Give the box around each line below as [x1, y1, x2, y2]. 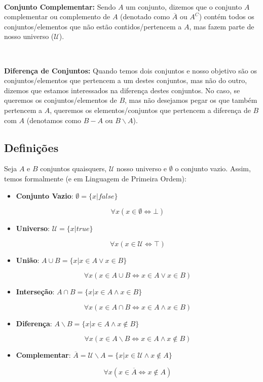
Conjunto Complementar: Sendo [4, 1, 116, 12]
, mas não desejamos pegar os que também [125, 95, 257, 105]
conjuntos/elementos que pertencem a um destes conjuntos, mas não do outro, [4, 75, 247, 86]
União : [16, 254, 40, 265]
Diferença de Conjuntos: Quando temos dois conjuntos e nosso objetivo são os [4, 65, 257, 75]
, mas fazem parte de [189, 21, 254, 31]
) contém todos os [199, 11, 254, 22]
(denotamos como [26, 114, 82, 125]
